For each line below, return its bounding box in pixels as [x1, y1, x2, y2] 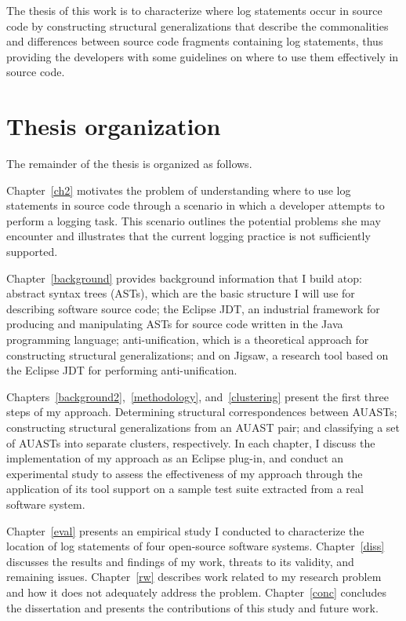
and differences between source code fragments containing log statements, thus [6, 33, 383, 49]
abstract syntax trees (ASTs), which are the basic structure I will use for [6, 285, 355, 301]
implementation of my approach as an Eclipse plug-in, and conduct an [6, 450, 344, 466]
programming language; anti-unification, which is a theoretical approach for [6, 331, 369, 348]
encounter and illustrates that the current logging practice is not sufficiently [6, 228, 371, 244]
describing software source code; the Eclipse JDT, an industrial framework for [6, 300, 380, 316]
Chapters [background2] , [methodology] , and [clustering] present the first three [6, 388, 389, 404]
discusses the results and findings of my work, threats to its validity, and [6, 553, 354, 569]
